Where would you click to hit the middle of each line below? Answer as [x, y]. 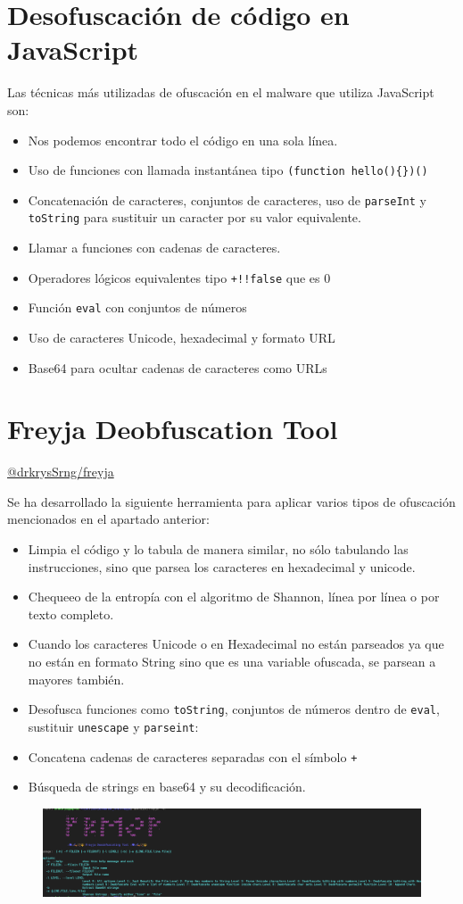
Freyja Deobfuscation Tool [173, 429]
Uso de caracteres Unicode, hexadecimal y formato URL [182, 337]
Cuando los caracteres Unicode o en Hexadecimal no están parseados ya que [236, 644]
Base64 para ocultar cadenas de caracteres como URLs [178, 367]
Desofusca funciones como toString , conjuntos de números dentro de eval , [234, 709]
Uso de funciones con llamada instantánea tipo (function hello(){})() [228, 170]
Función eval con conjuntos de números [137, 307]
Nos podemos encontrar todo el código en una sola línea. [183, 140]
